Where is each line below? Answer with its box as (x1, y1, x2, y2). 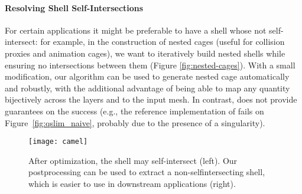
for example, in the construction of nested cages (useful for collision (40, 35, 285, 48)
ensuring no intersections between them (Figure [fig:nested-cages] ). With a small (5, 58, 295, 71)
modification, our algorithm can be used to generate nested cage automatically (5, 70, 290, 83)
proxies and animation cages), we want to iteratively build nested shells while (5, 47, 285, 59)
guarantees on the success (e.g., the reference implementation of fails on (5, 104, 264, 117)
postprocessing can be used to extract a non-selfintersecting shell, (28, 166, 265, 178)
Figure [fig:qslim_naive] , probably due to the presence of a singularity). (5, 116, 265, 129)
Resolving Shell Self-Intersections (5, 1, 144, 14)
